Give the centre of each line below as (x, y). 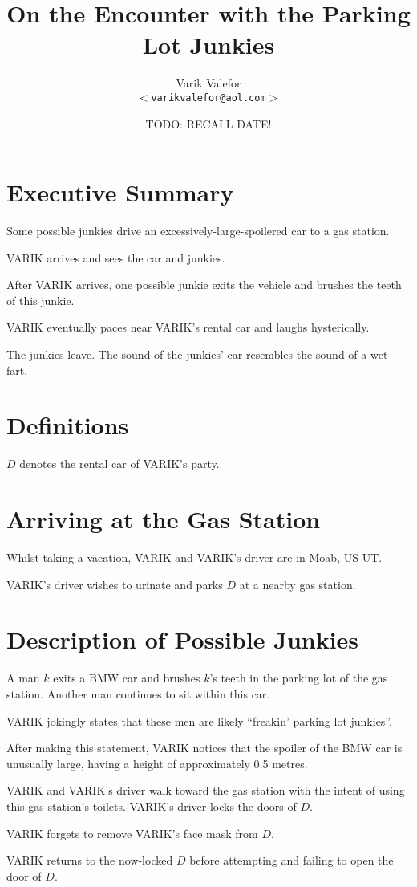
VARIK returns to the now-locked (90, 860)
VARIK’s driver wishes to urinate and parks (115, 584)
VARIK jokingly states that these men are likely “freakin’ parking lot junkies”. (199, 720)
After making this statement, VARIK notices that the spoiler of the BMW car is (204, 748)
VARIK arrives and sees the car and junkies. (116, 257)
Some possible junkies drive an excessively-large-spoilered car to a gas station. (198, 231)
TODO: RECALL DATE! (208, 123)
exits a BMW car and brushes (127, 678)
